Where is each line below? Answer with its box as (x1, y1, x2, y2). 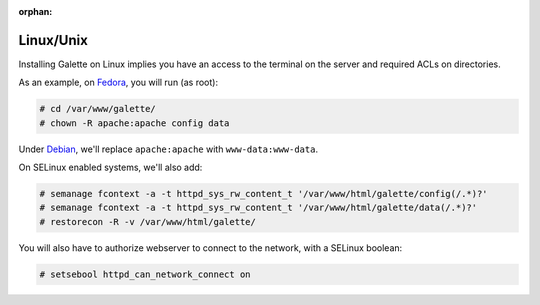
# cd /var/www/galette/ (39, 103, 157, 115)
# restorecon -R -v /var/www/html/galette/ (39, 216, 257, 227)
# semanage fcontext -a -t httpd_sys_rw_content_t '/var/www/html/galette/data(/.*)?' (39, 202, 478, 214)
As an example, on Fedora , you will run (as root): (18, 76, 219, 89)
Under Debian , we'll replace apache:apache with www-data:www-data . (18, 143, 319, 155)
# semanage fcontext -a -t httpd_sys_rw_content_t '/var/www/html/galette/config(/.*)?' (39, 188, 489, 200)
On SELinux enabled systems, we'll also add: (18, 161, 203, 174)
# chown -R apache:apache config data (39, 117, 230, 129)
